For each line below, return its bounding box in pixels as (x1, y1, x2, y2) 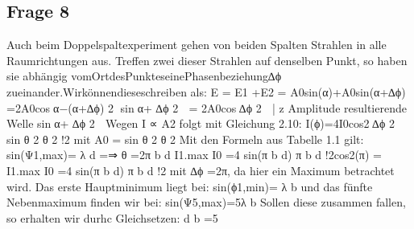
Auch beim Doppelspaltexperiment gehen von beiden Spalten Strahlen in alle (6, 36, 387, 53)
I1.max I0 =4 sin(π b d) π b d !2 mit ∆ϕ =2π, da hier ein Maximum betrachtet (6, 162, 395, 178)
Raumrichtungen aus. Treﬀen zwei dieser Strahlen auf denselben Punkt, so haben (6, 51, 408, 68)
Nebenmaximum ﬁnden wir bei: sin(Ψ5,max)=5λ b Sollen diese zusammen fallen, (6, 194, 406, 211)
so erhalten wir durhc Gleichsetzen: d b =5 (6, 209, 218, 226)
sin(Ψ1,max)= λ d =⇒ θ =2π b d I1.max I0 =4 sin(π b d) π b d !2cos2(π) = (6, 146, 382, 163)
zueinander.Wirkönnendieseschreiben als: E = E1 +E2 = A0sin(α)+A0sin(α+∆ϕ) (6, 83, 406, 100)
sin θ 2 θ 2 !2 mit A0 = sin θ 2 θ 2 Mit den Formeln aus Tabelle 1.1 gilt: (6, 130, 364, 147)
